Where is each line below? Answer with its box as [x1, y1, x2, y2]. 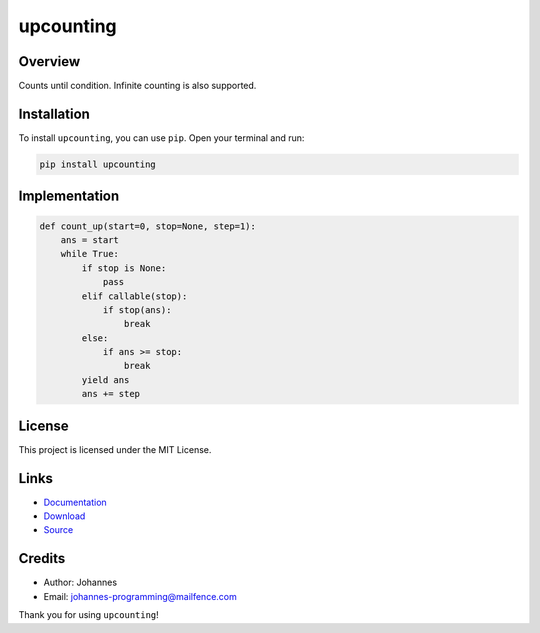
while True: [60, 248, 120, 260]
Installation [18, 105, 90, 122]
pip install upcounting [39, 158, 157, 170]
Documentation [43, 496, 107, 508]
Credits [18, 550, 66, 567]
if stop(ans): [102, 304, 172, 315]
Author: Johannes [43, 576, 118, 589]
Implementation [18, 188, 120, 205]
